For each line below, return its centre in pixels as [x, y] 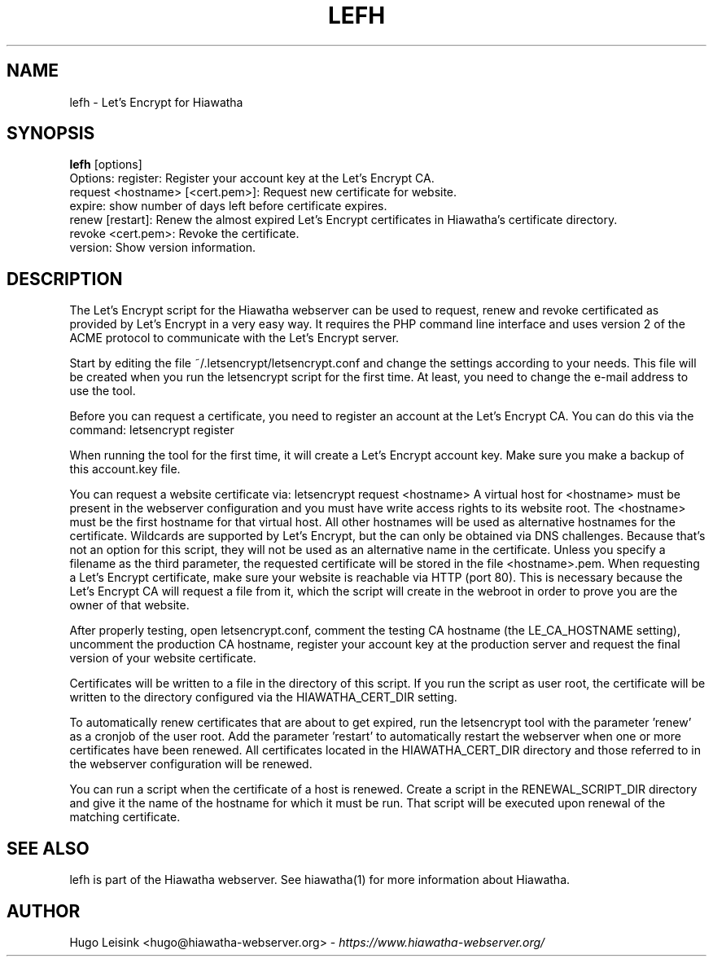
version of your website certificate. [163, 658]
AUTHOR [44, 911]
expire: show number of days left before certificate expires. [228, 206]
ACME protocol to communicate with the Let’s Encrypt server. [234, 338]
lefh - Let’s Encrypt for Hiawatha [156, 102]
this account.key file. [125, 469]
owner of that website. [129, 605]
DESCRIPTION [65, 279]
